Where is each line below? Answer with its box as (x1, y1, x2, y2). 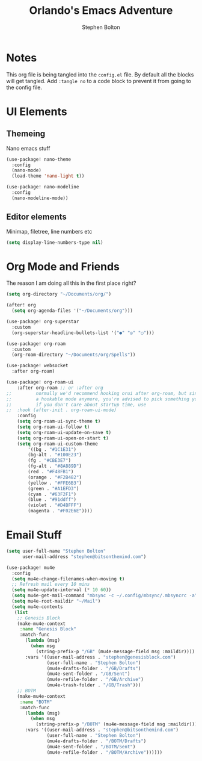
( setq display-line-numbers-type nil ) (6, 239, 103, 246)
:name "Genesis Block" (19, 626, 77, 632)
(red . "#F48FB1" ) (28, 469, 74, 475)
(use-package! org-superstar (6, 318, 79, 325)
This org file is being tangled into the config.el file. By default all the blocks (6, 70, 194, 78)
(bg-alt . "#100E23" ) (28, 452, 82, 458)
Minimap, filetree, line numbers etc (6, 228, 93, 235)
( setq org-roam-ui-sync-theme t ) (17, 418, 101, 424)
